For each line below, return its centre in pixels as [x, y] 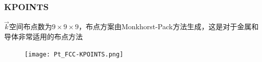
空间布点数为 [30, 26]
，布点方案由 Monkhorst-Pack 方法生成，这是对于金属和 [169, 26]
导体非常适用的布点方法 [43, 37]
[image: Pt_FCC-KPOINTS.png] [74, 54]
